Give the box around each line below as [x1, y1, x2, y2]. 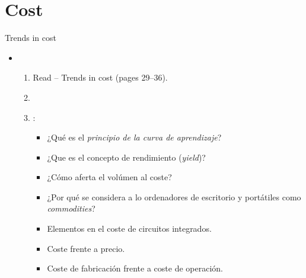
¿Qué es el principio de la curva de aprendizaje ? [47, 131, 222, 143]
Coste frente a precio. [47, 242, 125, 254]
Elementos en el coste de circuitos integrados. [47, 222, 212, 235]
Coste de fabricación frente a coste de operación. [47, 262, 223, 274]
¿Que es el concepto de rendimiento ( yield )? [47, 151, 206, 163]
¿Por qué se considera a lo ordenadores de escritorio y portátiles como [47, 190, 301, 203]
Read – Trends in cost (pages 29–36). [33, 71, 168, 84]
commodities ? [47, 202, 95, 215]
